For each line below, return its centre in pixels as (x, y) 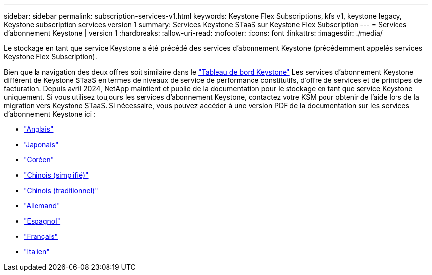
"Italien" (37, 252)
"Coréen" (39, 160)
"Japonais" (41, 144)
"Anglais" (39, 129)
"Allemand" (42, 206)
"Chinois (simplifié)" (56, 175)
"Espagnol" (42, 221)
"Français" (41, 236)
